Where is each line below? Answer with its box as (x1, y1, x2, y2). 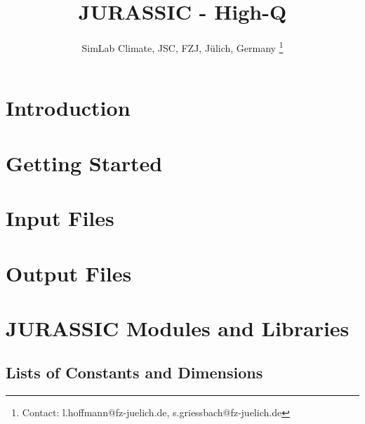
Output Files (6, 258, 132, 287)
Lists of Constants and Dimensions (6, 362, 263, 383)
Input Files (6, 204, 114, 232)
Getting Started (6, 148, 163, 177)
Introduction (6, 93, 131, 122)
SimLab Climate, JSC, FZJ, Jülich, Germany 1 (81, 39, 284, 55)
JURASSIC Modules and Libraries (6, 313, 350, 342)
